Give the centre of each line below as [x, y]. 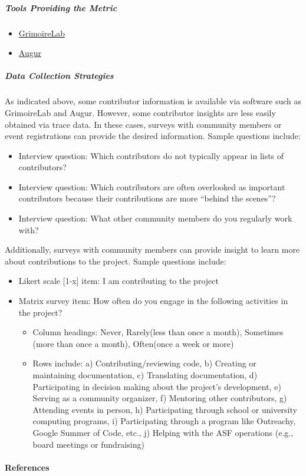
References [27, 467]
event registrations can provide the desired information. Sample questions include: [153, 136]
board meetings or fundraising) [88, 444]
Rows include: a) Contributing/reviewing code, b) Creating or [144, 363]
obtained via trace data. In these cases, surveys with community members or [143, 124]
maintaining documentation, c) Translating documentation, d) [145, 375]
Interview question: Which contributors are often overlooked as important [152, 186]
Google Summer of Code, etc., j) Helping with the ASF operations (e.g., [163, 432]
